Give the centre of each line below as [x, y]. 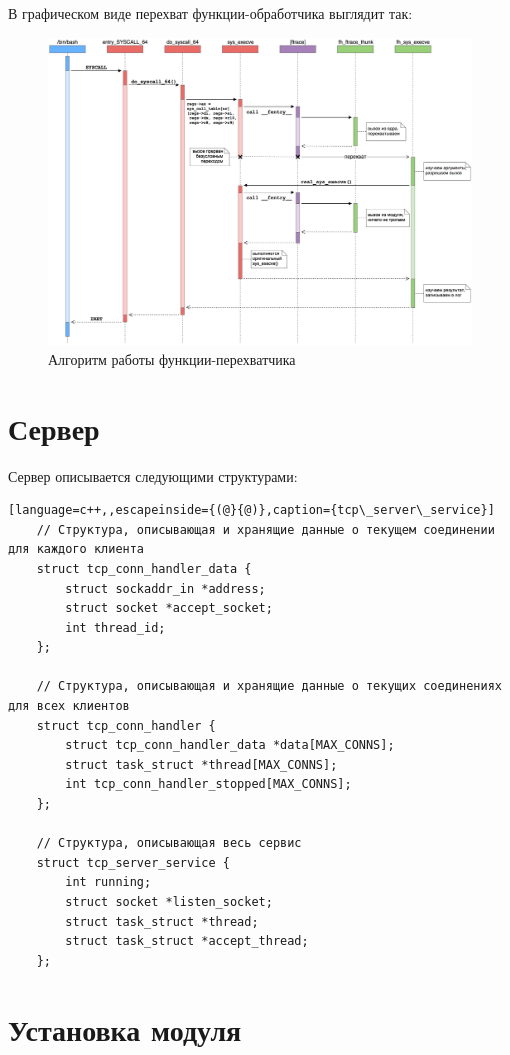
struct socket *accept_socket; [169, 608]
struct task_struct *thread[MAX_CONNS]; [201, 764]
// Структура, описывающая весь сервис [169, 843]
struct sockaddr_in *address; [165, 588]
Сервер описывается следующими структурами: [153, 475]
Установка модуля [125, 1028]
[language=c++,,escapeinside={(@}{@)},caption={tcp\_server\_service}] [251, 510]
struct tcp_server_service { [133, 862]
